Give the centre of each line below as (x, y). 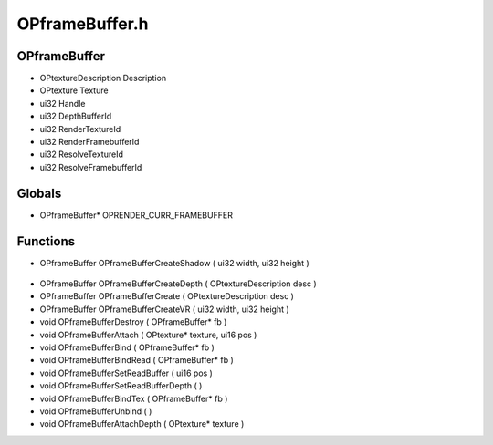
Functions (46, 241)
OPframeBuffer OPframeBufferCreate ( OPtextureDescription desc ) (167, 296)
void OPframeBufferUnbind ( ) (96, 411)
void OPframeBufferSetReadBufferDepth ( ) (121, 386)
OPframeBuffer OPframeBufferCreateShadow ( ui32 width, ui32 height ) (174, 263)
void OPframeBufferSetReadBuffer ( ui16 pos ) (126, 373)
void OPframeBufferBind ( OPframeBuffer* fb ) (127, 347)
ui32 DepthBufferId (76, 116)
